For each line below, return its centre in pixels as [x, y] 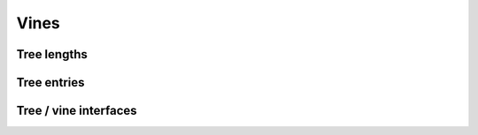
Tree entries [50, 82]
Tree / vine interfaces [77, 111]
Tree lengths [52, 54]
